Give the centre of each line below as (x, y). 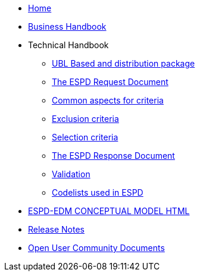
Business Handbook (67, 26)
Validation (71, 174)
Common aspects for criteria (108, 100)
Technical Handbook (68, 45)
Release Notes (56, 229)
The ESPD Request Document (110, 82)
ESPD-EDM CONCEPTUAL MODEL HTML (109, 211)
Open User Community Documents (96, 248)
